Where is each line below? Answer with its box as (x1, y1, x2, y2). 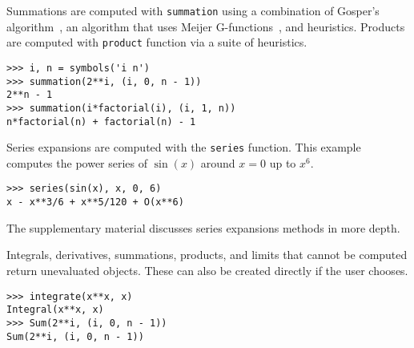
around (200, 154, 235, 171)
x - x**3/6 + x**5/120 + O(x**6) (6, 196, 184, 208)
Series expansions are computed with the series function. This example (6, 139, 361, 156)
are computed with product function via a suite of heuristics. (6, 34, 307, 51)
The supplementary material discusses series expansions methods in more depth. (6, 219, 400, 236)
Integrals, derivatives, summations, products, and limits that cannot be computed (6, 246, 408, 263)
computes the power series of (6, 154, 148, 171)
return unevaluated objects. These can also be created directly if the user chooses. (6, 261, 408, 278)
